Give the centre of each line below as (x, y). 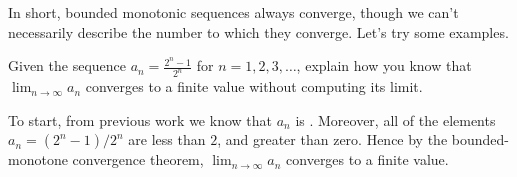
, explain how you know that (384, 65)
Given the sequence (67, 65)
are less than (167, 139)
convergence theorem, (138, 159)
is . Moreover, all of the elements (395, 119)
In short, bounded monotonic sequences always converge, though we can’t (233, 12)
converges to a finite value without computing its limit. (254, 86)
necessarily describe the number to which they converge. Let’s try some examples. (258, 31)
